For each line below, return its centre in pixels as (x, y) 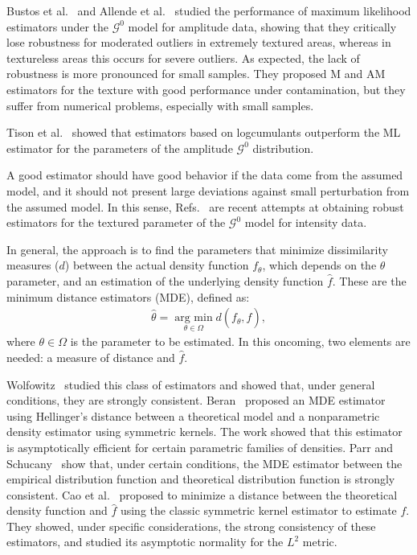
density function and (57, 510)
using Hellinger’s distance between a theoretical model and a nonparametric (193, 415)
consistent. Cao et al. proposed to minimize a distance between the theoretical (202, 494)
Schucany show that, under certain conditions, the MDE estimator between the (204, 463)
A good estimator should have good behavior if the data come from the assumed (205, 175)
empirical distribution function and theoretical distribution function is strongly (201, 479)
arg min (194, 318)
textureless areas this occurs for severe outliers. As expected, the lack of (183, 58)
